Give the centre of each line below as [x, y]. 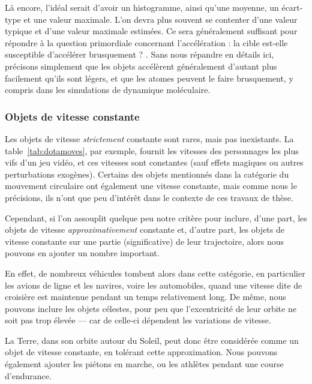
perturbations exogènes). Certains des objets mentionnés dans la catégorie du [147, 174]
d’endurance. [28, 375]
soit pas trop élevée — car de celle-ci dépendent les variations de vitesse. [138, 320]
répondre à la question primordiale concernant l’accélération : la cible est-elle [146, 42]
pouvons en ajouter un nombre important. [82, 253]
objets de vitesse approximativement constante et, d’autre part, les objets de [145, 229]
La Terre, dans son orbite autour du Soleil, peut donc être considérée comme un [152, 340]
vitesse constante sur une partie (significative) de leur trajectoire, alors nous [145, 241]
